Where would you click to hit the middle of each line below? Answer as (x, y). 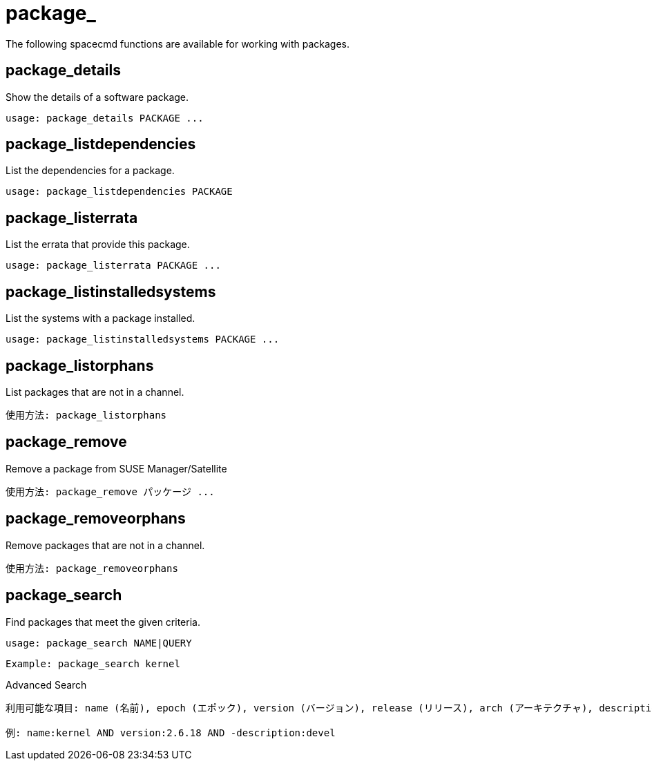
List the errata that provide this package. (98, 245)
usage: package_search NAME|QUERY (99, 643)
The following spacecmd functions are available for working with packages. (178, 44)
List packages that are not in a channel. (95, 392)
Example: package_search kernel (93, 663)
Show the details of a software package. (97, 97)
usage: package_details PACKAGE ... (105, 118)
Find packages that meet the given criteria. (103, 622)
